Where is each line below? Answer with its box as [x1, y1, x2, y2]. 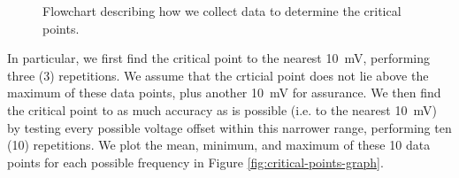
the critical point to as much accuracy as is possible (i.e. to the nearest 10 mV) [7, 100, 437, 119]
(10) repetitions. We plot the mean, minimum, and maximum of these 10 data [7, 135, 431, 154]
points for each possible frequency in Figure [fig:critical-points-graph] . [7, 152, 384, 171]
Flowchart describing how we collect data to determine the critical [42, 2, 402, 19]
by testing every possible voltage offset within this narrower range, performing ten [7, 118, 452, 136]
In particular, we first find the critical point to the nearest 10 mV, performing [7, 49, 431, 67]
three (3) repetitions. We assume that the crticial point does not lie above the [7, 66, 429, 84]
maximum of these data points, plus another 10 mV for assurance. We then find [7, 83, 441, 102]
